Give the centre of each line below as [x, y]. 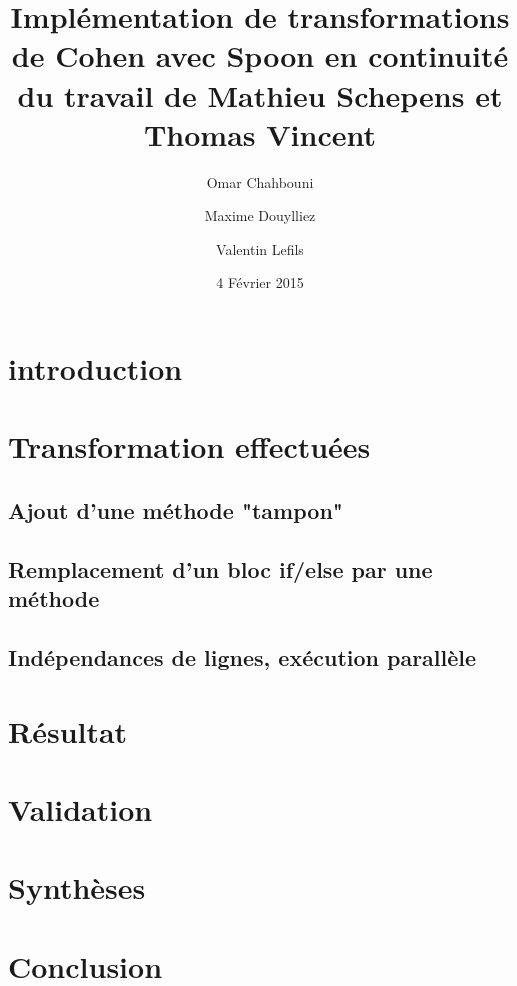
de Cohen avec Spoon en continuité [260, 55]
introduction [95, 368]
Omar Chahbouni [260, 181]
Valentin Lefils [260, 248]
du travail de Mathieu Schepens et [260, 94]
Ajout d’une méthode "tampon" [175, 510]
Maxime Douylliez [260, 215]
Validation [80, 808]
